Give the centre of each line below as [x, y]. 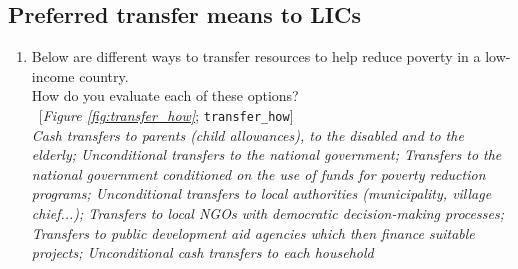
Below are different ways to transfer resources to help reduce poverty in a [256, 56]
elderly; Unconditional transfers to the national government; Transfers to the [266, 154]
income [53, 75]
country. [104, 75]
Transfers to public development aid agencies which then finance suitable [253, 232]
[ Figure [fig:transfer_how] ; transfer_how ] [166, 114]
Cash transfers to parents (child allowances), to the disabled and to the [247, 134]
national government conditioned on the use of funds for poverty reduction [258, 173]
